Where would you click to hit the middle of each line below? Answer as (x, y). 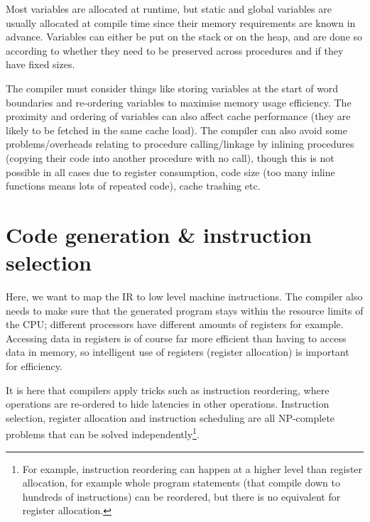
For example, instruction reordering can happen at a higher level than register (192, 468)
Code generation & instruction (159, 234)
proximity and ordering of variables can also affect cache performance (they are (178, 116)
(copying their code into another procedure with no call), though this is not (170, 157)
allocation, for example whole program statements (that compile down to (181, 483)
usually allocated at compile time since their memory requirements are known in (181, 22)
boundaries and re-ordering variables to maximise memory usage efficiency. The (179, 102)
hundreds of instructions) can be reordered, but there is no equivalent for (181, 496)
